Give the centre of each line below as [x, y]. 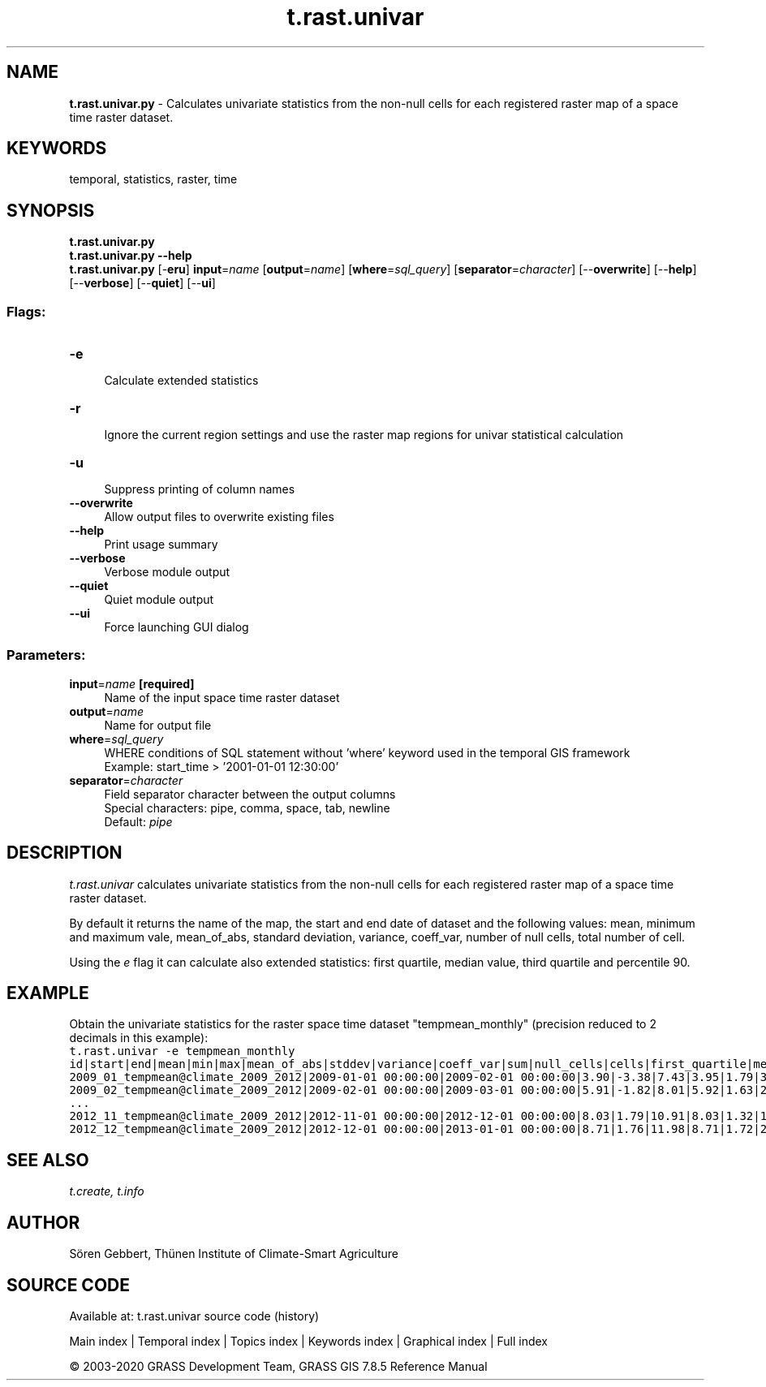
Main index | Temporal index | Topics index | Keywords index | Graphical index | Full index [308, 1341]
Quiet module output [159, 600]
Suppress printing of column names [200, 489]
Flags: [26, 311]
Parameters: [46, 655]
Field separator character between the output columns [250, 794]
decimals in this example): [139, 1038]
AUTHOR [43, 1222]
